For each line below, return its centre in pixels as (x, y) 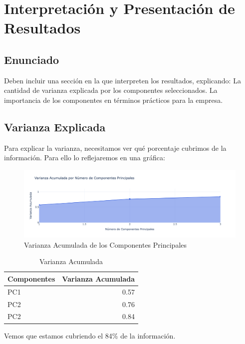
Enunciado (32, 59)
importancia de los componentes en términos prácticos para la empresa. (114, 100)
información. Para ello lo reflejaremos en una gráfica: (85, 158)
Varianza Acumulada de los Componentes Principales (106, 244)
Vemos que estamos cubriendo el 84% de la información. (90, 335)
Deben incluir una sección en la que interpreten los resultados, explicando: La (122, 80)
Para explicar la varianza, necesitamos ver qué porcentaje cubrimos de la (115, 148)
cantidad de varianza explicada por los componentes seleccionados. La (111, 90)
